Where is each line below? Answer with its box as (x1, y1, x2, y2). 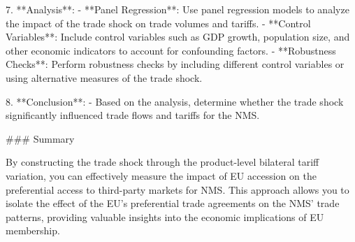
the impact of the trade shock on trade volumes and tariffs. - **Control (6, 15, 311, 30)
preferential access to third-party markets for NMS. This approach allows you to (6, 182, 349, 197)
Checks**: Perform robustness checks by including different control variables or (6, 57, 345, 71)
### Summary (6, 131, 75, 145)
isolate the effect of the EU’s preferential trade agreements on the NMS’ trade (6, 196, 340, 211)
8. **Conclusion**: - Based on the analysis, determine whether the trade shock (6, 94, 344, 108)
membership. (6, 223, 60, 238)
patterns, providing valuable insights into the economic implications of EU (6, 209, 324, 224)
